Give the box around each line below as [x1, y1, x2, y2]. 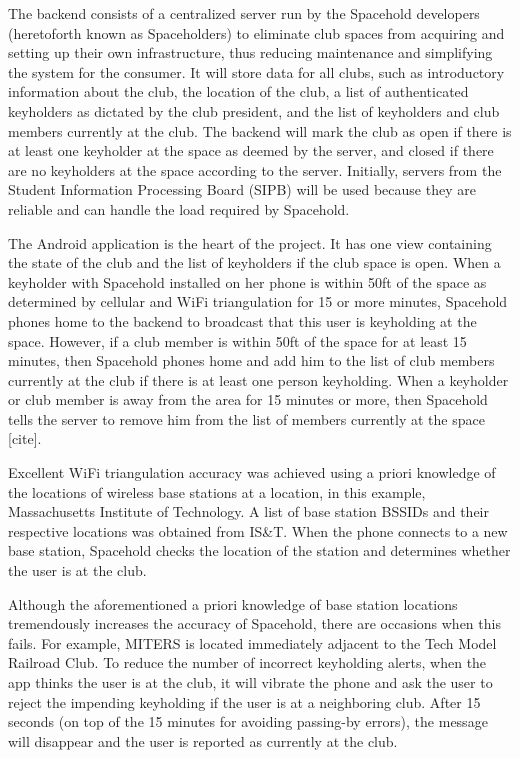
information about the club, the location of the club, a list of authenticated [8, 81, 469, 102]
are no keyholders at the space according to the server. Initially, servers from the [8, 159, 502, 180]
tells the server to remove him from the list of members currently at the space [8, 408, 485, 429]
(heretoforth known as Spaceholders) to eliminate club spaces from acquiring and [8, 22, 505, 43]
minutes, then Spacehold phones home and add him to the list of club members [8, 350, 495, 371]
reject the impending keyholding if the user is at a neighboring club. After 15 [8, 691, 481, 712]
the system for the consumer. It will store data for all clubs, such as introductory [8, 61, 505, 82]
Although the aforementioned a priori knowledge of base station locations [8, 593, 458, 614]
